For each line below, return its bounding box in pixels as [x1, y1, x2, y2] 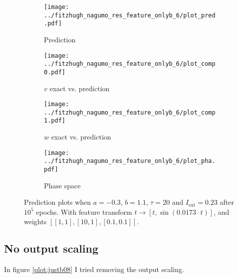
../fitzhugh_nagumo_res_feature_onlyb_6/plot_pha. [44, 157, 216, 165]
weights [24, 216, 47, 227]
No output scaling [4, 241, 99, 256]
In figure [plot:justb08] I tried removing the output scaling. [4, 264, 184, 275]
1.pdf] [44, 117, 65, 125]
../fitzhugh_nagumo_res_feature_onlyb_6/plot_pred [44, 11, 216, 19]
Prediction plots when [24, 197, 91, 207]
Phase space [44, 180, 81, 190]
